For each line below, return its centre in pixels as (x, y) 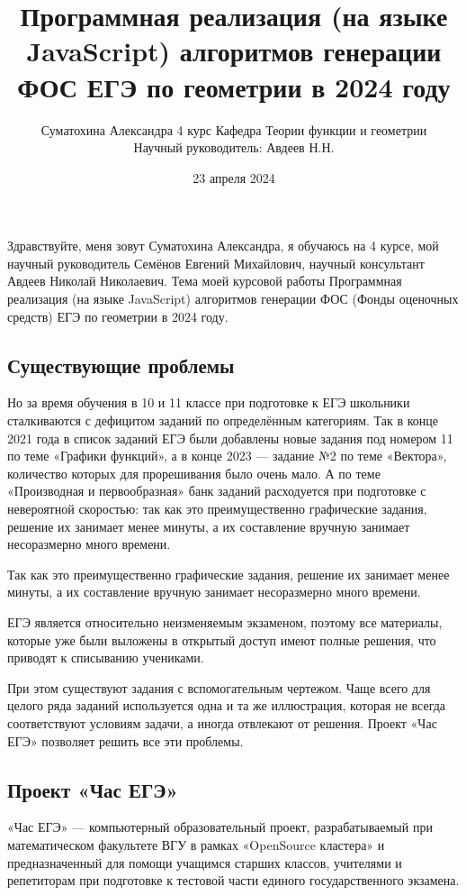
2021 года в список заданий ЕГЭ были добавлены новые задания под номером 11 (230, 438)
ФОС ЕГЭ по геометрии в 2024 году (234, 86)
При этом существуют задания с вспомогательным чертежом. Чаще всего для (219, 687)
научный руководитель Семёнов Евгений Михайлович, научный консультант (216, 263)
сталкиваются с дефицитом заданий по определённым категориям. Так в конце (223, 420)
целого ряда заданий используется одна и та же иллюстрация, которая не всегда (227, 705)
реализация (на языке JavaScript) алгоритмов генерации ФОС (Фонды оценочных (233, 299)
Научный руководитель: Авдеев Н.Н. (234, 147)
